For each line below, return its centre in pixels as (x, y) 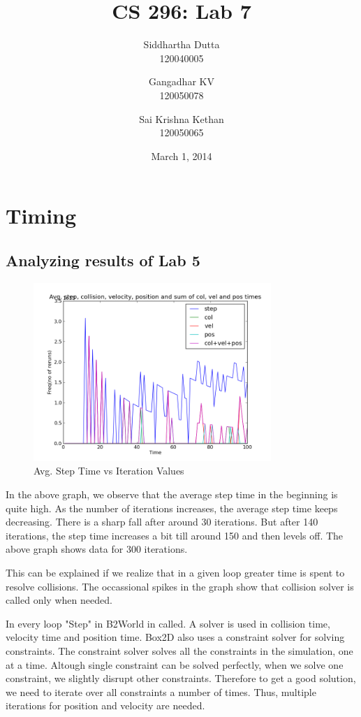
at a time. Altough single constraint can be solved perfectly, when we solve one (175, 664)
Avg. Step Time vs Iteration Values (109, 471)
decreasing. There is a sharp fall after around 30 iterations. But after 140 (162, 522)
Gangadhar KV (182, 81)
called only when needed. (59, 600)
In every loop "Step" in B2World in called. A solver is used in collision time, (168, 623)
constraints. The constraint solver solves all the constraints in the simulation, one (179, 650)
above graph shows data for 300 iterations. (97, 549)
